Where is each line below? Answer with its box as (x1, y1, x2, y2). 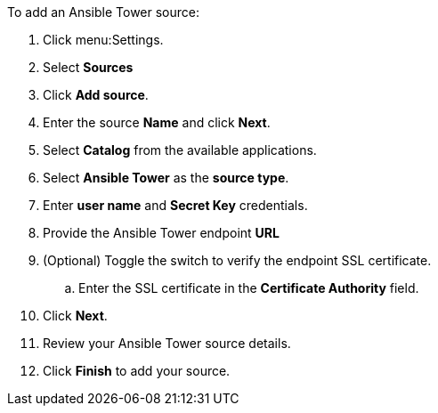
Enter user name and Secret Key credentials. (43, 198, 308, 213)
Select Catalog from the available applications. (43, 142, 317, 158)
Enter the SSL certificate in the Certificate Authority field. (78, 280, 419, 296)
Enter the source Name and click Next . (43, 115, 271, 130)
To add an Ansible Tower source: (7, 4, 200, 20)
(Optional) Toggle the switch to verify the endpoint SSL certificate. (43, 253, 432, 268)
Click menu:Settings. (43, 32, 164, 47)
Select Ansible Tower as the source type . (43, 170, 289, 185)
